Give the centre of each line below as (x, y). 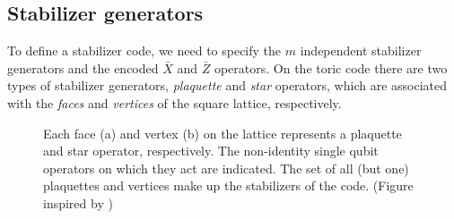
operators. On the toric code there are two (331, 67)
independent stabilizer (361, 51)
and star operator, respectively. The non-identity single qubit (211, 151)
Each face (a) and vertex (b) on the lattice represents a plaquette (223, 133)
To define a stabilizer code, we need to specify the (144, 51)
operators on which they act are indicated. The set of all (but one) (226, 168)
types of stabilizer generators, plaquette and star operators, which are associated (227, 85)
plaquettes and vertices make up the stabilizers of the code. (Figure (228, 185)
